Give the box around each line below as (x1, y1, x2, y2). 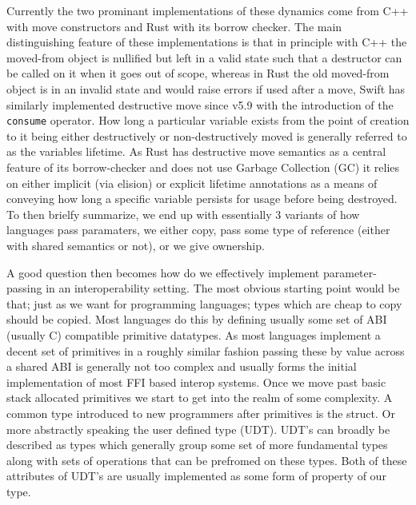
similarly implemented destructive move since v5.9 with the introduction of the (6, 96, 394, 113)
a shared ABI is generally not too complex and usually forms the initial (6, 358, 357, 375)
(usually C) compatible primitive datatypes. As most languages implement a (6, 326, 381, 343)
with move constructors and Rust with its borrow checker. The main (6, 18, 342, 34)
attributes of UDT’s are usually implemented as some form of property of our (6, 467, 386, 484)
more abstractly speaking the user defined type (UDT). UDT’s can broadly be (6, 420, 390, 437)
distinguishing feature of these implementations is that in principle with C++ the (6, 34, 407, 50)
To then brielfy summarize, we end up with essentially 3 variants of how (6, 205, 360, 222)
